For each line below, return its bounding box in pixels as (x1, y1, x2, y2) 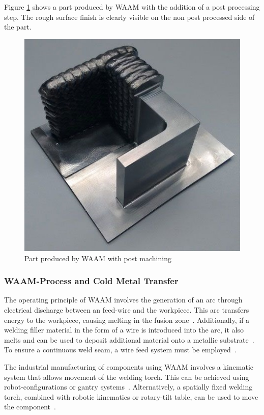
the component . (4, 401, 56, 412)
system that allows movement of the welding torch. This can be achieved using (4, 371, 249, 382)
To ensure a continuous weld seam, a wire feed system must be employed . (4, 344, 237, 355)
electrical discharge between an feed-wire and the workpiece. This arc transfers (4, 304, 249, 315)
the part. (4, 21, 32, 32)
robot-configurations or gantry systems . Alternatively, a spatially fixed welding (4, 381, 253, 392)
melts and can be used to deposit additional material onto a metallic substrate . (4, 334, 254, 345)
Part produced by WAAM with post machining (24, 253, 171, 263)
